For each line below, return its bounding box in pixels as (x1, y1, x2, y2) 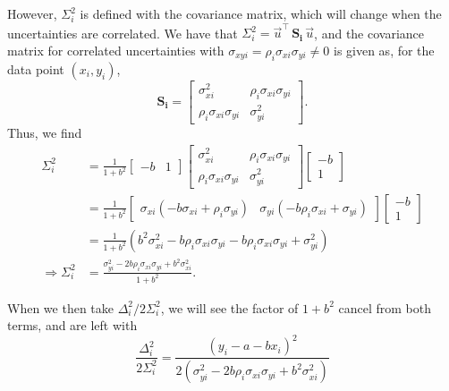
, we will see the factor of (160, 298, 299, 317)
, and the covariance (314, 23, 425, 42)
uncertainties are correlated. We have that (7, 23, 238, 42)
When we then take (7, 298, 114, 317)
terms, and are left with (7, 316, 138, 335)
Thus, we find (7, 123, 82, 141)
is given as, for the (333, 40, 435, 59)
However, (7, 4, 57, 22)
